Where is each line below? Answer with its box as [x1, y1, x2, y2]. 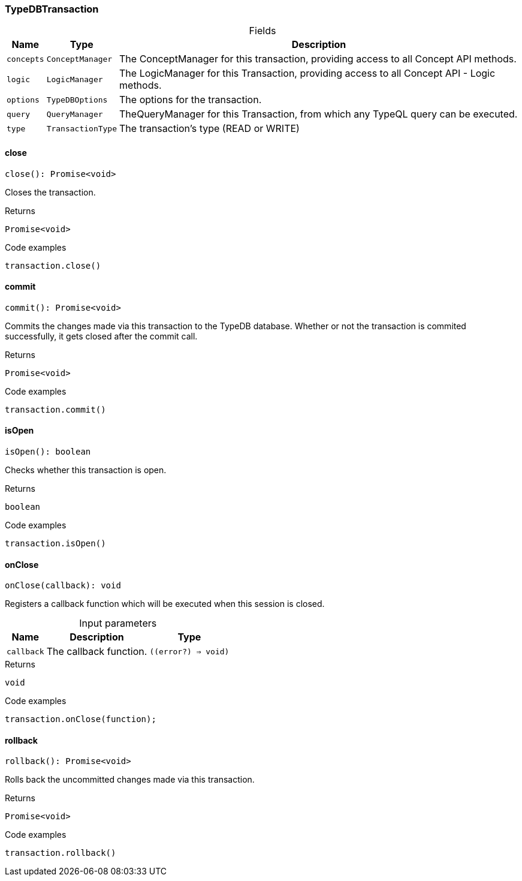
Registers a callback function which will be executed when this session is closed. [5, 599, 325, 609]
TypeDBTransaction [5, 3, 99, 15]
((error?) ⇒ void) [149, 647, 230, 656]
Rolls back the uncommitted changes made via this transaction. [5, 774, 255, 785]
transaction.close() [5, 260, 101, 270]
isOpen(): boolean [5, 447, 91, 457]
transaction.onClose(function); [5, 714, 156, 724]
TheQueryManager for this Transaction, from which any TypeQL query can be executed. [119, 108, 518, 121]
